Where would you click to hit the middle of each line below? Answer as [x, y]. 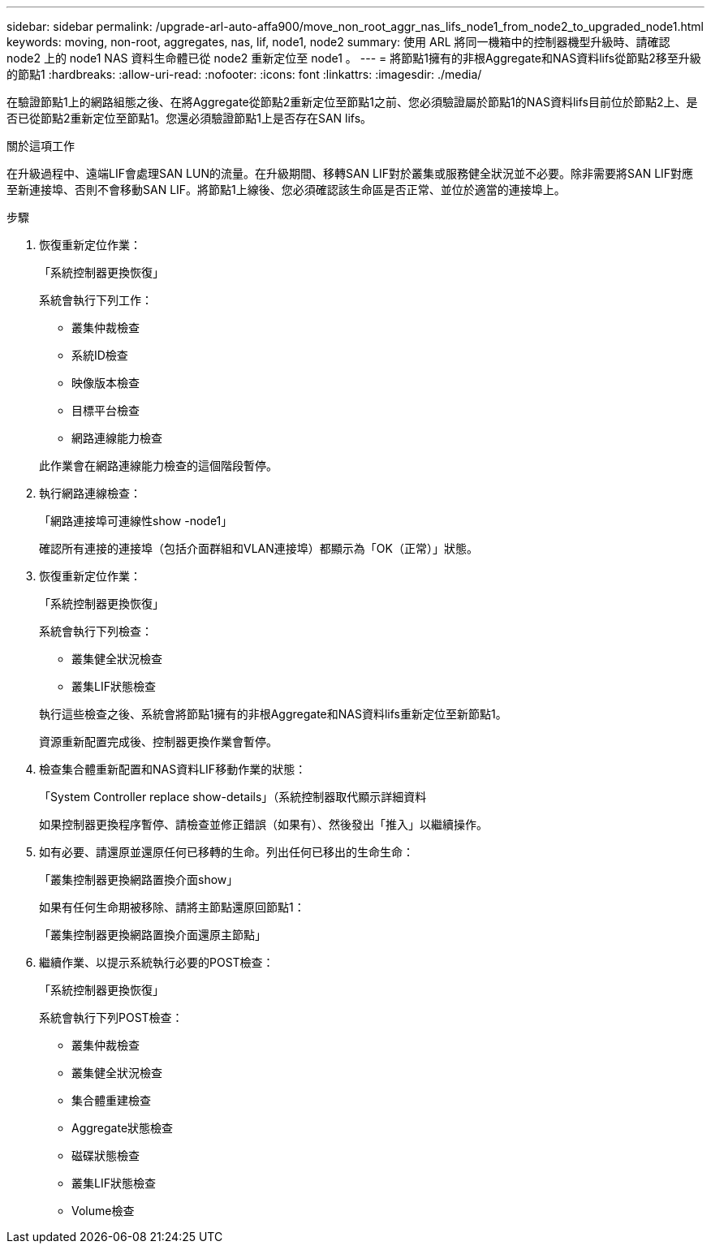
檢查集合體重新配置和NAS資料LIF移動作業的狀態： [173, 769]
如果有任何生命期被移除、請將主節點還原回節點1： [172, 907]
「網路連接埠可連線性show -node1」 [136, 521]
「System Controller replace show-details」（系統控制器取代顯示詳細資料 [233, 797]
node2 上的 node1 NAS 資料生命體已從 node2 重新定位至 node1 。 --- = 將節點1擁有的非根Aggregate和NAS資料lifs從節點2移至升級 [354, 58]
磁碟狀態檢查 [106, 1155]
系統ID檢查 [100, 355]
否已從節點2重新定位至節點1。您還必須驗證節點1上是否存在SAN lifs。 [190, 118]
